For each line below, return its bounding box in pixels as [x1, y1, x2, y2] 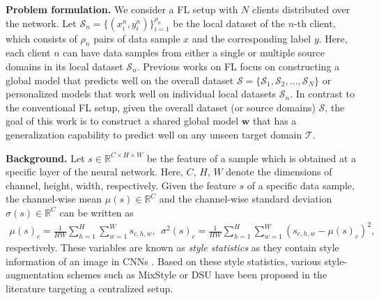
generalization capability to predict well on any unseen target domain [6, 127, 302, 141]
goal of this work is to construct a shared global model [6, 113, 239, 128]
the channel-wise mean [6, 191, 102, 206]
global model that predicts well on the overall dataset [6, 72, 234, 87]
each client [6, 45, 51, 60]
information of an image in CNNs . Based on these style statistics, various [6, 253, 321, 268]
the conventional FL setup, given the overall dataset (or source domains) [6, 100, 316, 114]
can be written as [59, 205, 134, 219]
